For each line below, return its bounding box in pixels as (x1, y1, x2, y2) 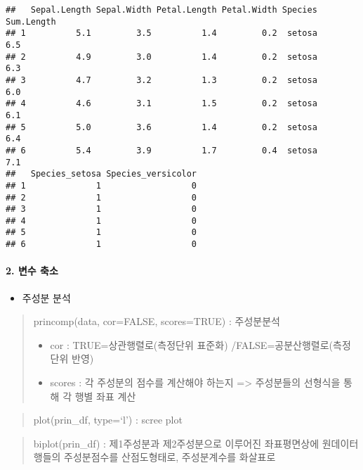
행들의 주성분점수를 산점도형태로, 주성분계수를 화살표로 (33, 450, 276, 464)
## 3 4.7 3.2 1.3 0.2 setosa (6, 75, 317, 85)
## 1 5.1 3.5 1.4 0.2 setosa (6, 28, 317, 39)
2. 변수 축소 (6, 263, 58, 278)
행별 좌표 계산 (74, 388, 136, 403)
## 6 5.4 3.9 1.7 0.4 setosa (6, 145, 317, 155)
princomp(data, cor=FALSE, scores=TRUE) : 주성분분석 (33, 314, 280, 329)
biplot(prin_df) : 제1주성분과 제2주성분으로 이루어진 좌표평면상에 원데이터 (33, 436, 359, 450)
